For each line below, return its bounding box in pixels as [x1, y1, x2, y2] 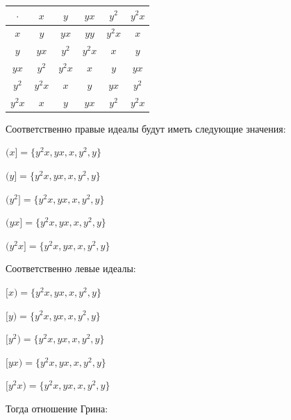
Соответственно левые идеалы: [6, 261, 136, 276]
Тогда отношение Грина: [6, 401, 108, 415]
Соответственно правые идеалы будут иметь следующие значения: [6, 121, 286, 135]
